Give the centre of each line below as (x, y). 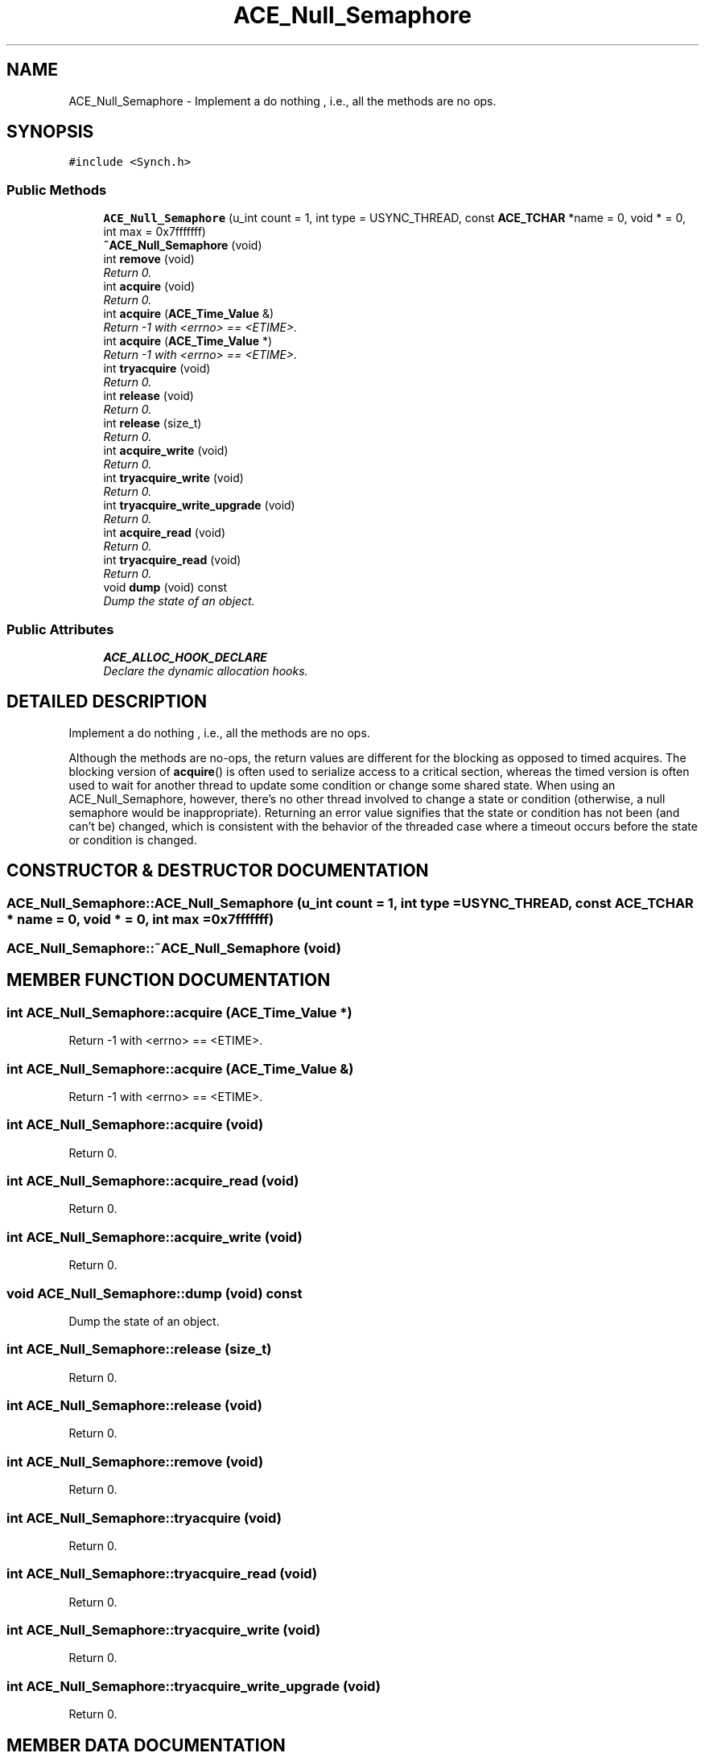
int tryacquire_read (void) (172, 560)
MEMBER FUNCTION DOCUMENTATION (169, 980)
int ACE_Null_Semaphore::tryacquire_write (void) (164, 1630)
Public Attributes (60, 629)
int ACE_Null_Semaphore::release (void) (134, 1406)
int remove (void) (149, 259)
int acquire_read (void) (165, 533)
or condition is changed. (133, 839)
